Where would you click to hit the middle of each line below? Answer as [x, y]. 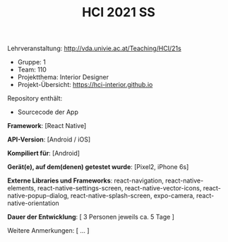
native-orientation [34, 203]
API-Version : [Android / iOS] [49, 139]
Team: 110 [32, 70]
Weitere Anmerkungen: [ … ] [48, 231]
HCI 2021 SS [119, 12]
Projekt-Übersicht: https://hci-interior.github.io [85, 85]
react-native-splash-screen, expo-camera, [133, 196]
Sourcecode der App [48, 112]
